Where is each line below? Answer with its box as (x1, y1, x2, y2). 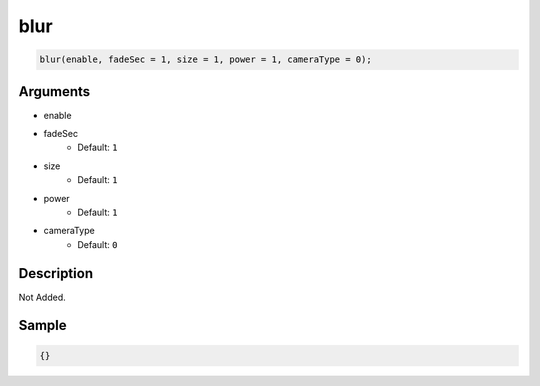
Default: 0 (77, 238, 118, 250)
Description (18, 265, 94, 282)
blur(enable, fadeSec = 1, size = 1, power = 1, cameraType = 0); (39, 54, 372, 65)
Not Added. (18, 291, 67, 303)
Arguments (18, 83, 91, 100)
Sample (18, 317, 67, 334)
